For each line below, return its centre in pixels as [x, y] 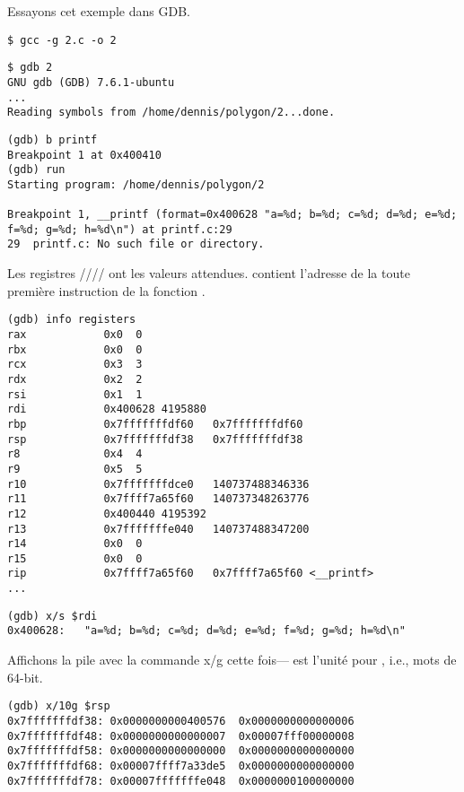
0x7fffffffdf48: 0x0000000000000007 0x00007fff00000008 [181, 736]
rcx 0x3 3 [75, 365]
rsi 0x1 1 [75, 394]
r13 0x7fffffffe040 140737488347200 [158, 529]
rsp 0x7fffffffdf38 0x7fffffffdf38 [155, 439]
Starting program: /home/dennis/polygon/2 [136, 184]
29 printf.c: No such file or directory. [136, 244]
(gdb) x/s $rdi [53, 616]
